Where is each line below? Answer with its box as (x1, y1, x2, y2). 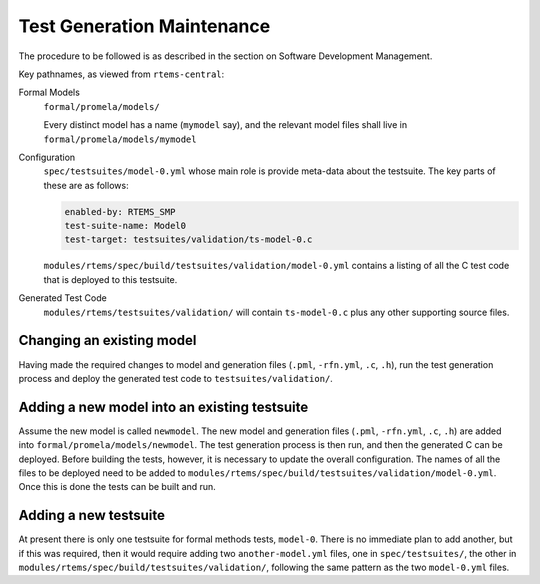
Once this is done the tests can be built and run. (18, 481, 217, 493)
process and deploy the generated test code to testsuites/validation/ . (18, 372, 334, 384)
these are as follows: (43, 179, 129, 191)
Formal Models (18, 86, 80, 99)
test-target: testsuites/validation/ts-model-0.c (64, 234, 313, 245)
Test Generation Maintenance (18, 15, 271, 37)
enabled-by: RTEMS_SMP (64, 206, 176, 217)
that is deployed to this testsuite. (43, 273, 178, 285)
